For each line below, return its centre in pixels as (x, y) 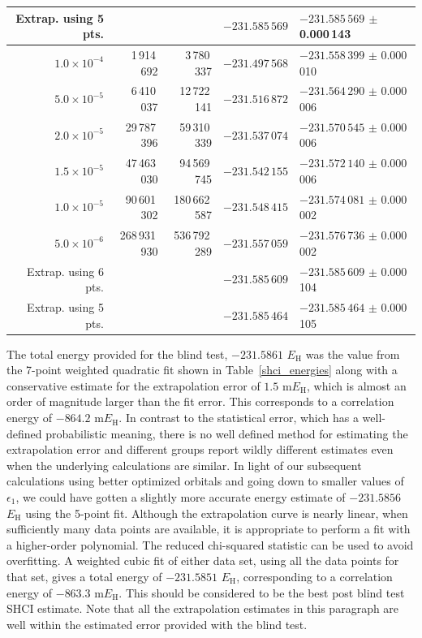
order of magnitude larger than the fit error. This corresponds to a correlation (200, 401)
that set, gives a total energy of (84, 576)
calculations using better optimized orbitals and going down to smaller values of (205, 481)
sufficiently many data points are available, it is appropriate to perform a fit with (209, 529)
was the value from (353, 353)
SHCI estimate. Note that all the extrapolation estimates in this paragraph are (203, 608)
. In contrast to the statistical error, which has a (239, 418)
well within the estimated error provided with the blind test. (157, 624)
